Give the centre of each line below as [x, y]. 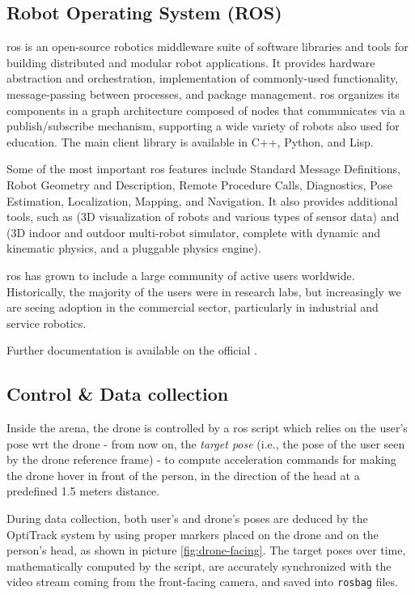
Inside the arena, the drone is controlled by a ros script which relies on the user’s [207, 428]
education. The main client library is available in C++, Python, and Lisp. [190, 141]
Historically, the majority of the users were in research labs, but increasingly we [204, 291]
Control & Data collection [118, 394]
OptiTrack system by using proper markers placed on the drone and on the [193, 534]
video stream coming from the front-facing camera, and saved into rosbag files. [202, 582]
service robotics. [47, 323]
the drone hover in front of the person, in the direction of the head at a [183, 475]
